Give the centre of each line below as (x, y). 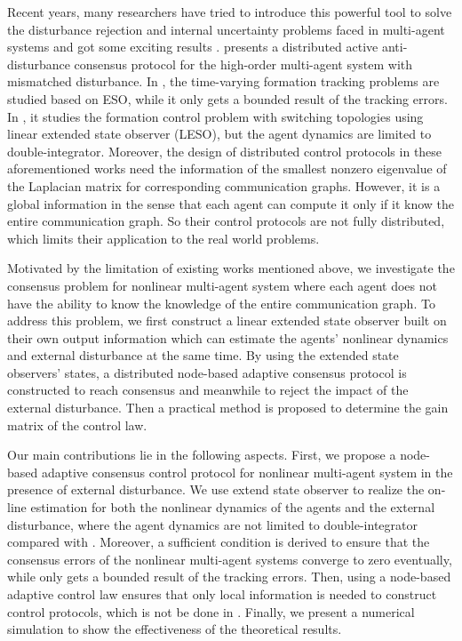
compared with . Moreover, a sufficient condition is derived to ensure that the (219, 542)
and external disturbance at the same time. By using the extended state (203, 355)
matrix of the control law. (77, 425)
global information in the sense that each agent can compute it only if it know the (231, 203)
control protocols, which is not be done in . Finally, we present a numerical (211, 611)
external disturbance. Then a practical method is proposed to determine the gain (228, 408)
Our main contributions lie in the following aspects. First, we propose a (202, 455)
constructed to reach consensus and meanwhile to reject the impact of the (208, 390)
